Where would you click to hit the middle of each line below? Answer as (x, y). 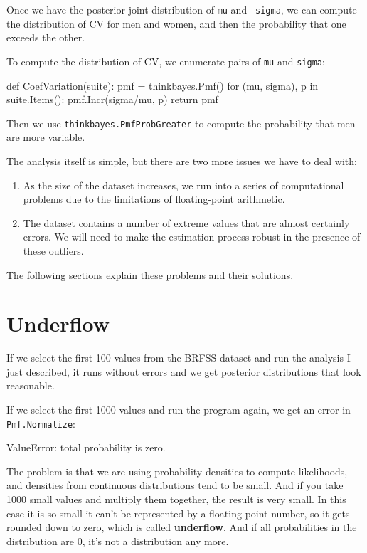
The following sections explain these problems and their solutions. (150, 274)
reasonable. (31, 385)
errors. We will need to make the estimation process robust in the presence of (192, 237)
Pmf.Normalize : (41, 423)
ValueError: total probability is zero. (86, 447)
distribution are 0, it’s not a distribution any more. (118, 541)
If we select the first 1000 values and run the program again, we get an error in (179, 409)
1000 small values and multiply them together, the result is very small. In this (176, 499)
